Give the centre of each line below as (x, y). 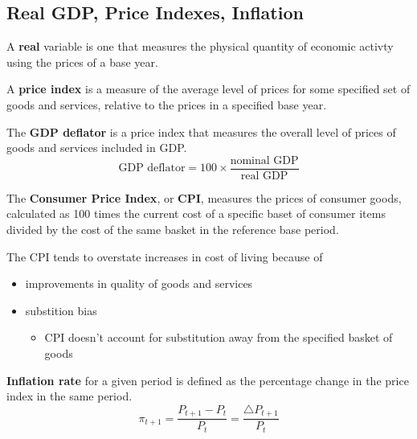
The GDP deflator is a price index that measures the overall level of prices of (201, 131)
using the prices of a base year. (82, 62)
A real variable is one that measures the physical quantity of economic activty (200, 46)
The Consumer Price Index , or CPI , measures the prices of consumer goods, (204, 197)
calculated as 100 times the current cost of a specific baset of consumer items (196, 213)
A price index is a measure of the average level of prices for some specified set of (208, 89)
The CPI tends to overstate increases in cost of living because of (165, 256)
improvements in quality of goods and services (139, 283)
